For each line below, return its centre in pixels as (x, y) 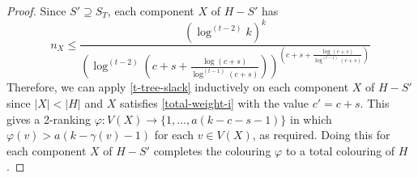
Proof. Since (36, 11)
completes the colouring (212, 150)
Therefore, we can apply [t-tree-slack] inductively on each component (178, 87)
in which (311, 119)
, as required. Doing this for (321, 135)
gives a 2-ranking (49, 119)
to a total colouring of (340, 150)
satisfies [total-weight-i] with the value (214, 103)
